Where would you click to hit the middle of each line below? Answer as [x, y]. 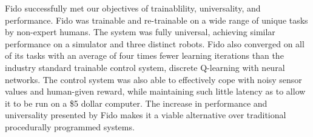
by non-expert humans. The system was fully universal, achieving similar [140, 32]
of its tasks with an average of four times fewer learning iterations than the [144, 55]
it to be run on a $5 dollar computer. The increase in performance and [136, 103]
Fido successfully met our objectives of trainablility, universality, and [133, 8]
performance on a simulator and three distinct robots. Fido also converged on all [155, 43]
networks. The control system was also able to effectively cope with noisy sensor [153, 79]
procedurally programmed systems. [70, 126]
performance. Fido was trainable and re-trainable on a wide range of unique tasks [156, 20]
